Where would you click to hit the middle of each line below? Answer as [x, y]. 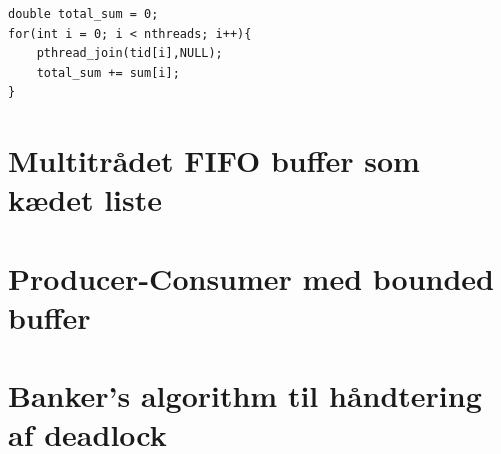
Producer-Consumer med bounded [251, 277]
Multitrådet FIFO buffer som [214, 160]
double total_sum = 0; [83, 14]
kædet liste [85, 199]
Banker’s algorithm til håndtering [245, 395]
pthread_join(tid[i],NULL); [129, 53]
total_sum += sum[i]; [108, 72]
